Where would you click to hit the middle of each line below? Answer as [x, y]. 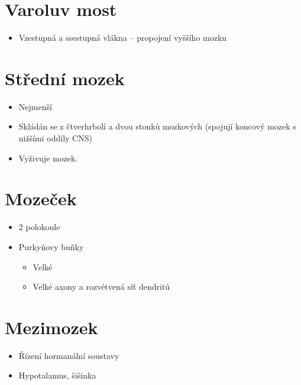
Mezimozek [51, 327]
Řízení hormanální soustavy [69, 355]
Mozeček [41, 198]
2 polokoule [39, 227]
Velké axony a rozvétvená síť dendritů [101, 287]
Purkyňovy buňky [51, 246]
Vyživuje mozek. [48, 158]
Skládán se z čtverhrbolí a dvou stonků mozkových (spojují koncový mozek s [157, 126]
